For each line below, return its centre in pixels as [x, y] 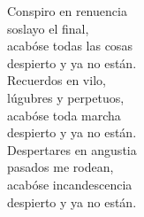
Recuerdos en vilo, [57, 80]
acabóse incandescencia [70, 184]
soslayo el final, [48, 28]
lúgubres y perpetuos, [66, 97]
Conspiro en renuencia [67, 11]
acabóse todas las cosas [70, 46]
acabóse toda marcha [64, 115]
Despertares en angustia [72, 149]
